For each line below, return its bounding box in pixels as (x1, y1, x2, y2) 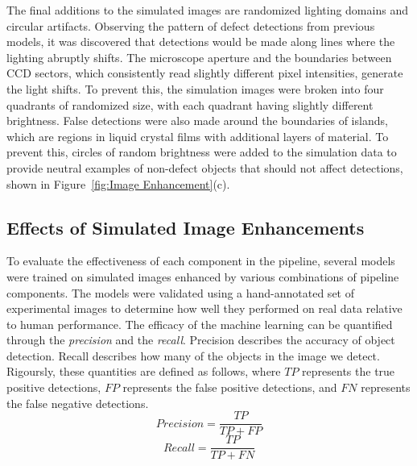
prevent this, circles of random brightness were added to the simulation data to (6, 144, 397, 160)
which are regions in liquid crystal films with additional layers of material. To (6, 127, 389, 144)
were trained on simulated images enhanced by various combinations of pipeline (6, 268, 399, 285)
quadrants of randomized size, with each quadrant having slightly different (6, 96, 374, 113)
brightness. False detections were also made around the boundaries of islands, (6, 112, 388, 129)
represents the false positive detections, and (122, 379, 337, 396)
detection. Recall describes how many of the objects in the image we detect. (6, 347, 380, 364)
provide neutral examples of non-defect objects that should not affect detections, (6, 159, 403, 176)
